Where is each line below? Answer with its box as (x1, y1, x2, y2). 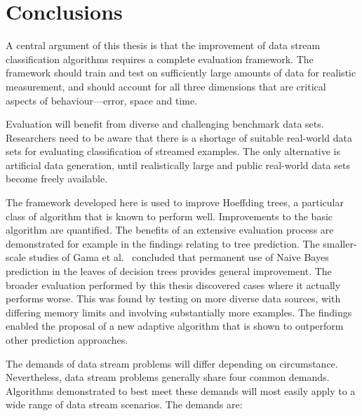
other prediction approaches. (6, 333, 128, 347)
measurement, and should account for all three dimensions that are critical (6, 79, 326, 93)
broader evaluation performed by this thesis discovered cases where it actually (6, 277, 341, 292)
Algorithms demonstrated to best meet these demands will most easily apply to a (6, 383, 356, 398)
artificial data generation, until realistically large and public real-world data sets (6, 157, 350, 172)
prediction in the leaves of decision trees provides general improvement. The (6, 264, 332, 279)
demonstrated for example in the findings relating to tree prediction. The (6, 236, 320, 250)
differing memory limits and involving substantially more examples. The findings (6, 304, 352, 319)
